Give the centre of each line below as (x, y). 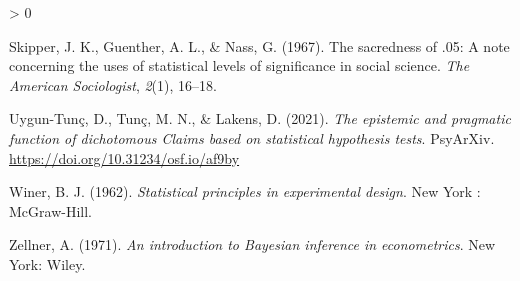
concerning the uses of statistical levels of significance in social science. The (239, 65)
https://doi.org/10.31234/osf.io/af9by (124, 157)
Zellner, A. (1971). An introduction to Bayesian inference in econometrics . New (252, 244)
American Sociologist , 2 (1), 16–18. (113, 84)
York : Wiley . (47, 263)
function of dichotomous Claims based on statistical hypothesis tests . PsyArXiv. (252, 137)
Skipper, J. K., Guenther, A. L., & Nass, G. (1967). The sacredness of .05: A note (259, 45)
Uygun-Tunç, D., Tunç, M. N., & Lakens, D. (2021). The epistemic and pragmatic (260, 118)
